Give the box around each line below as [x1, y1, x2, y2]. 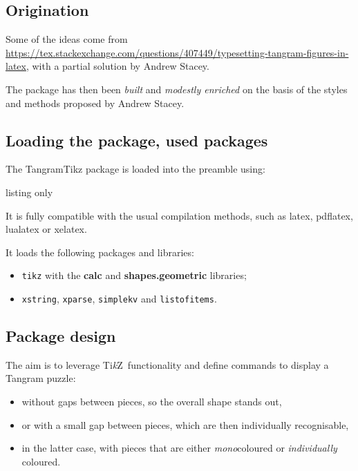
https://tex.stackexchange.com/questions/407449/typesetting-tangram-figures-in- [6, 45, 349, 59]
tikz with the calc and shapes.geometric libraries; [21, 268, 247, 282]
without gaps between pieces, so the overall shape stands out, [21, 394, 282, 409]
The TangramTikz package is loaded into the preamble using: [6, 162, 265, 176]
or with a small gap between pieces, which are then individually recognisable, [21, 417, 349, 432]
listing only [6, 184, 53, 199]
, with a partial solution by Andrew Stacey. [26, 59, 209, 73]
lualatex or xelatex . [6, 222, 87, 236]
